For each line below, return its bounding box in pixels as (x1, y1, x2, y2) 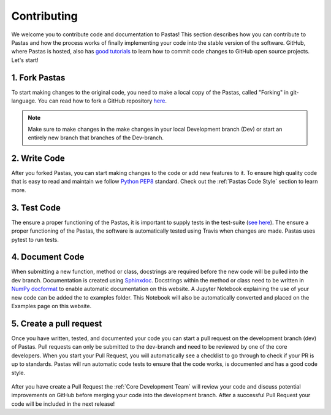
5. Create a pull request (11, 318, 102, 328)
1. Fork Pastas (11, 72, 66, 83)
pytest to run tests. (11, 236, 59, 243)
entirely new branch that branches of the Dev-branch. (28, 134, 164, 141)
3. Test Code (11, 203, 61, 213)
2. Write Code (11, 153, 66, 163)
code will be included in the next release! (11, 400, 115, 408)
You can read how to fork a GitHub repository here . (37, 97, 167, 104)
